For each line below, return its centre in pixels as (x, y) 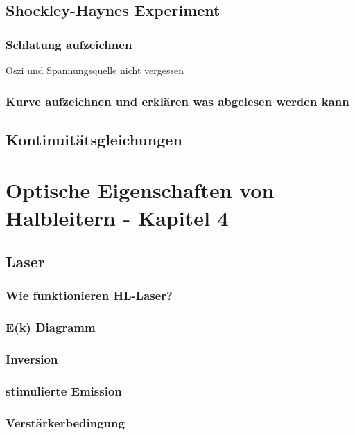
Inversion (32, 359)
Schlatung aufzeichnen (69, 44)
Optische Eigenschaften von (140, 190)
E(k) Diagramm (51, 327)
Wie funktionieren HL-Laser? (89, 295)
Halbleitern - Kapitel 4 (117, 217)
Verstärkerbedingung (65, 422)
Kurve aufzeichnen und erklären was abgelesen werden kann (177, 101)
